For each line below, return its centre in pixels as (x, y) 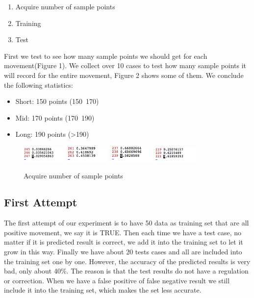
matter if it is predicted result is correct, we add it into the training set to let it (124, 242)
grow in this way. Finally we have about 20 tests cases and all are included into (123, 252)
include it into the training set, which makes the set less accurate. (103, 290)
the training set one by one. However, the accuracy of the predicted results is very (127, 261)
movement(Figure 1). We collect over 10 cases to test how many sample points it (125, 65)
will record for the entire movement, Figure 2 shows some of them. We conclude (124, 75)
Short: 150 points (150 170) (57, 101)
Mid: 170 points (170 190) (55, 117)
